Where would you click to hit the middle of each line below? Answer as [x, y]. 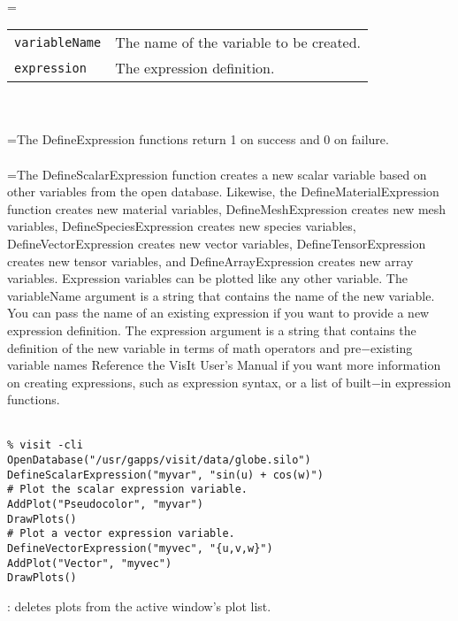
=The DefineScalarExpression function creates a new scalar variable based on [217, 174]
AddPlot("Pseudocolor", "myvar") [105, 505]
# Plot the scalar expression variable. [128, 490]
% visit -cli [45, 445]
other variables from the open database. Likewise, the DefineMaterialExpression [223, 192]
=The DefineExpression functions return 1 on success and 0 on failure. [198, 139]
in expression [416, 382]
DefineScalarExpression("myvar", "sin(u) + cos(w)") [165, 475]
